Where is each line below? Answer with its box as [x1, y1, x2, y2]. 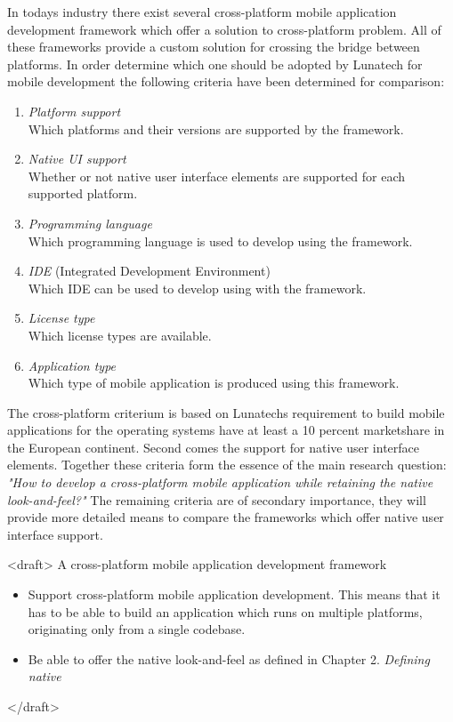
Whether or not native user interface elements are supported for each [28, 166, 406, 185]
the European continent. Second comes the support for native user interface [7, 437, 420, 456]
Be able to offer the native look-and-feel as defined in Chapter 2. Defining [28, 649, 430, 668]
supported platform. [28, 184, 138, 203]
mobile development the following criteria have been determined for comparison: [7, 72, 445, 91]
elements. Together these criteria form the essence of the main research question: [7, 455, 447, 474]
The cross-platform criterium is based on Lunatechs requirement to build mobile [7, 403, 445, 421]
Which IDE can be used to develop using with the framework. [28, 278, 367, 297]
